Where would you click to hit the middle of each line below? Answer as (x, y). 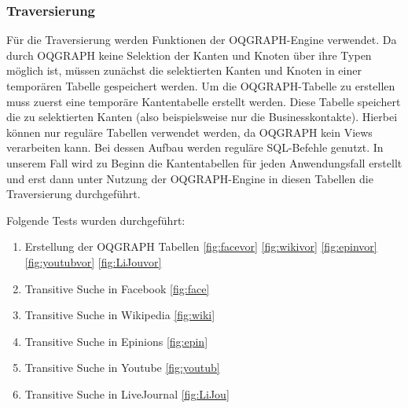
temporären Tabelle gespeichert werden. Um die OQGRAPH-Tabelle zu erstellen (201, 86)
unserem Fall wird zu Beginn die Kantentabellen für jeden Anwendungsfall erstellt (204, 162)
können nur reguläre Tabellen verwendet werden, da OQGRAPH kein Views (189, 132)
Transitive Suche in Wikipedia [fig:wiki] (120, 315)
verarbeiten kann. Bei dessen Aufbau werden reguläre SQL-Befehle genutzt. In (195, 147)
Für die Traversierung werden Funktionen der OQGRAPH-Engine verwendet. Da (202, 40)
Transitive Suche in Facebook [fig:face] (117, 288)
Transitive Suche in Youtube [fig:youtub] (122, 368)
